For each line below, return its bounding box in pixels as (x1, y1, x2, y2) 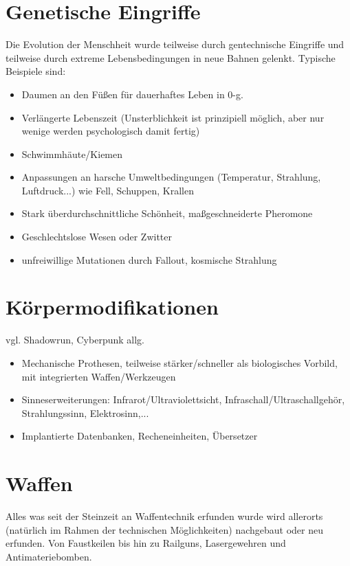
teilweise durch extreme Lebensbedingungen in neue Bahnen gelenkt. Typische (6, 50, 336, 65)
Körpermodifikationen (6, 293, 219, 321)
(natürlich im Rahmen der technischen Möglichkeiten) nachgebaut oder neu (6, 522, 324, 536)
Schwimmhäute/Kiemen (21, 146, 123, 161)
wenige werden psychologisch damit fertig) (21, 124, 200, 138)
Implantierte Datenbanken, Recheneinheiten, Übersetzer (21, 429, 258, 443)
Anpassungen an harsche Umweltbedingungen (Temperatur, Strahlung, (21, 170, 321, 184)
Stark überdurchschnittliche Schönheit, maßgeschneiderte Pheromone (21, 206, 313, 220)
